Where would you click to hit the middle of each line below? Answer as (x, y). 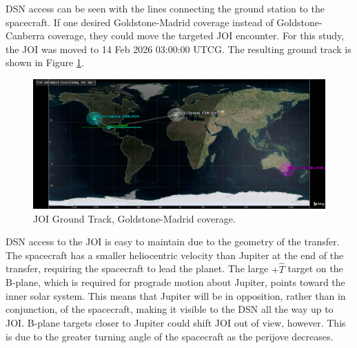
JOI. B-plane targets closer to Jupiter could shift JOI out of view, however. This (176, 322)
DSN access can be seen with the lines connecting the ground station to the (165, 8)
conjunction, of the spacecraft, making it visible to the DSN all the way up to (170, 309)
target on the (315, 268)
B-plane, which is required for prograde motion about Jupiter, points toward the (175, 282)
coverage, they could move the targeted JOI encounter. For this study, (196, 35)
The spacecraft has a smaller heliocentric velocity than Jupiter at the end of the (175, 255)
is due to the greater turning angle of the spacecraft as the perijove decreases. (170, 336)
